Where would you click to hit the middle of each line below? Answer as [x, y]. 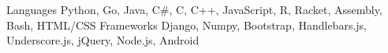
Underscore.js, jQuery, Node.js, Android [103, 40]
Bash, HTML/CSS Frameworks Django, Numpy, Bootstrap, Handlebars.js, [187, 25]
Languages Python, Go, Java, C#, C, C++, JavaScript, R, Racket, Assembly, [194, 9]
